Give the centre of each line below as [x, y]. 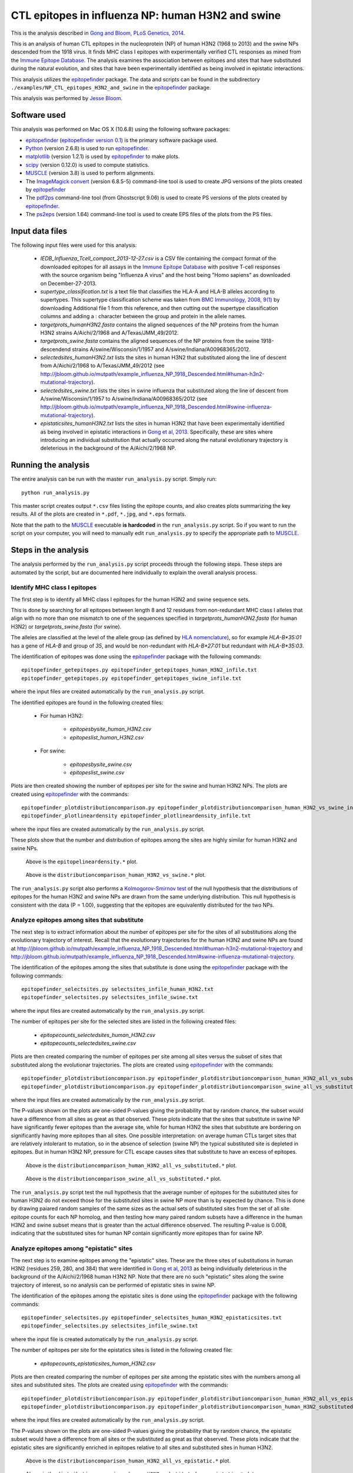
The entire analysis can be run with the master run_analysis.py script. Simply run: [114, 479]
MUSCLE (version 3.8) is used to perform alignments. [90, 173]
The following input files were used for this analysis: [74, 245]
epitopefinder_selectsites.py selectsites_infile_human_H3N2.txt [118, 989]
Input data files [39, 231]
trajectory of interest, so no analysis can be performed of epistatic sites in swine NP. [113, 1285]
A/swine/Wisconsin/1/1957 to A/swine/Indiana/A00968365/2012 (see [124, 399]
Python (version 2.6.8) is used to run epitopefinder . [87, 148]
